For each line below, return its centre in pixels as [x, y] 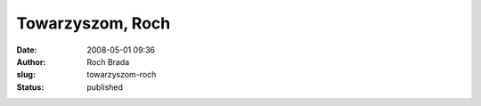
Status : [30, 87]
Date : [27, 50]
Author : [31, 61]
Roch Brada [108, 61]
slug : [26, 75]
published [105, 87]
